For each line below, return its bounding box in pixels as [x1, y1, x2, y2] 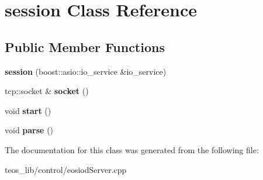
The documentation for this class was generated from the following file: [5, 143, 259, 155]
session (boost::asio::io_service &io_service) [5, 65, 167, 77]
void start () [5, 104, 51, 116]
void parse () [5, 124, 54, 136]
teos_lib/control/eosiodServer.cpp [5, 163, 127, 175]
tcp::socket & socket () [5, 85, 89, 97]
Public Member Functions [5, 37, 165, 56]
